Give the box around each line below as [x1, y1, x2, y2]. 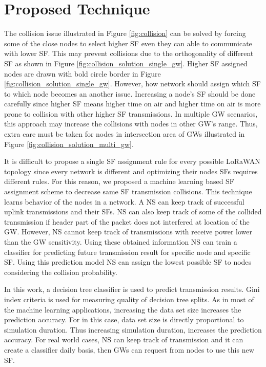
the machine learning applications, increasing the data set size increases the [4, 304, 241, 315]
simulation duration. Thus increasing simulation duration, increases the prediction [4, 324, 262, 335]
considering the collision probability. [4, 266, 117, 277]
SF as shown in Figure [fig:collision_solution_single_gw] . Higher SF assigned [4, 58, 248, 68]
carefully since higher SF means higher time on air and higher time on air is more [4, 98, 261, 109]
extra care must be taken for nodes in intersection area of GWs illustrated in [4, 129, 245, 139]
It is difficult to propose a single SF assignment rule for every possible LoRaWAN [4, 156, 260, 167]
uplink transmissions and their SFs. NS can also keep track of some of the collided [4, 206, 262, 217]
